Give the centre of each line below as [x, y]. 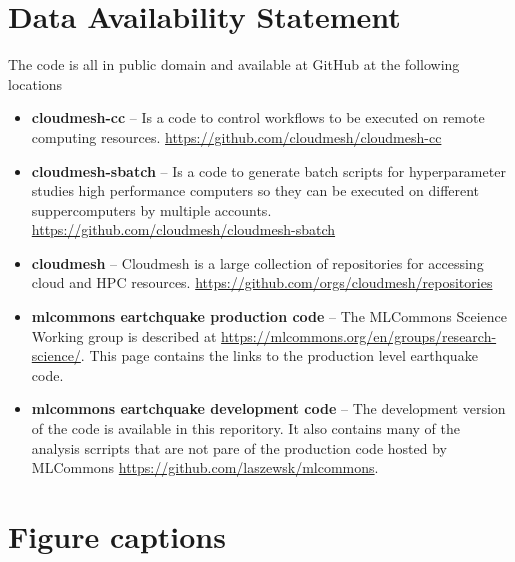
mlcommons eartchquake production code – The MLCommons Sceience [269, 316]
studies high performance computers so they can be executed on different [255, 190]
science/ [56, 355]
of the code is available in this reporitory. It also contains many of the [245, 428]
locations [35, 83]
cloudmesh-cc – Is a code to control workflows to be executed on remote [258, 117]
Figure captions [117, 536]
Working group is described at [124, 335]
